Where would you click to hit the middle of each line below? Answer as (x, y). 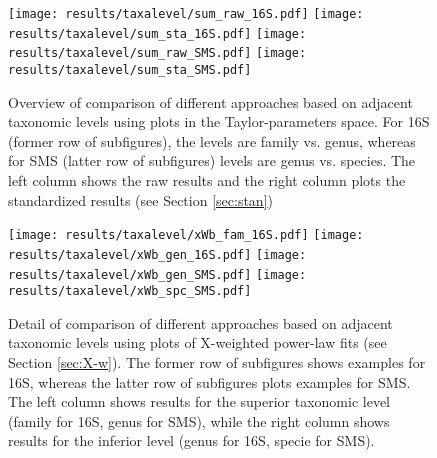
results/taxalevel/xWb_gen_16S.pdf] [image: (157, 254)
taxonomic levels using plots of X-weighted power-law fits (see (197, 342)
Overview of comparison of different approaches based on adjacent (210, 101)
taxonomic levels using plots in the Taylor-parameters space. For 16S (219, 121)
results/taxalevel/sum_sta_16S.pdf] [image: (157, 33)
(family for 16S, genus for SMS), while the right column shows (199, 420)
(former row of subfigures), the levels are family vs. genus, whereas (212, 140)
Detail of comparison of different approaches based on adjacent (200, 322)
